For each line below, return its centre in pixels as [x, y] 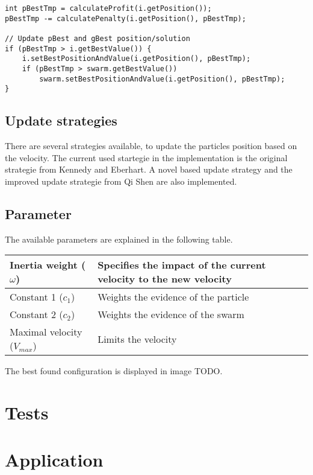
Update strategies [61, 120]
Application [54, 460]
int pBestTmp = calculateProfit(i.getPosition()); [108, 8]
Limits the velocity [137, 339]
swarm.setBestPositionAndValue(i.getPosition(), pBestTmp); [162, 79]
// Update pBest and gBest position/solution [98, 38]
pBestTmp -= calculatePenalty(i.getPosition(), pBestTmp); [126, 18]
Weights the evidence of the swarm [171, 314]
